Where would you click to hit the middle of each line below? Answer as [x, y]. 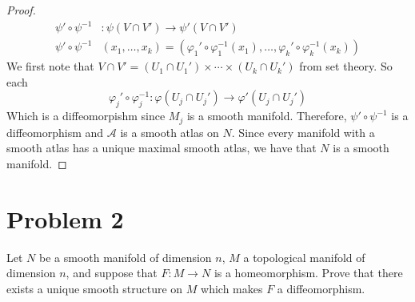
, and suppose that [112, 273]
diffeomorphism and [55, 132]
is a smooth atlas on [170, 132]
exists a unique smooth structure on [95, 288]
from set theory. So [346, 66]
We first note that [50, 66]
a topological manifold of [304, 257]
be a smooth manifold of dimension [125, 257]
